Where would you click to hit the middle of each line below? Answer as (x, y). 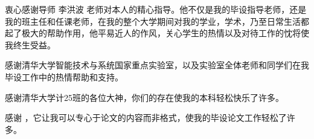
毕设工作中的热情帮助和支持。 (64, 76)
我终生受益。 (30, 44)
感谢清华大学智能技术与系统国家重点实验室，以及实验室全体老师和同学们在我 (157, 65)
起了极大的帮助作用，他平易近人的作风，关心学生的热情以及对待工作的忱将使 (157, 33)
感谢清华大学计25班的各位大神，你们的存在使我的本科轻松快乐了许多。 (144, 97)
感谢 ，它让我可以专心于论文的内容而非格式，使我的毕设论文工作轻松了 (146, 118)
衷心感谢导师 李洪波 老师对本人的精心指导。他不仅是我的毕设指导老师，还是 (156, 9)
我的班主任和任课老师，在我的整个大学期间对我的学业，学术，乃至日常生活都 (157, 21)
